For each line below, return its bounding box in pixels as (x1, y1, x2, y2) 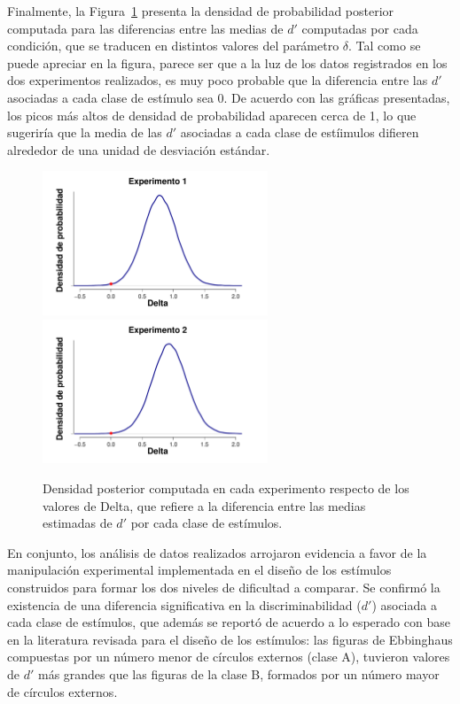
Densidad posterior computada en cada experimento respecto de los (43, 478, 409, 497)
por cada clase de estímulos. (130, 514, 283, 532)
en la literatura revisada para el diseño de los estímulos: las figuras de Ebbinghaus (7, 630, 453, 648)
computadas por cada (301, 19, 418, 37)
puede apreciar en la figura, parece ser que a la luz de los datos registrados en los (7, 53, 448, 72)
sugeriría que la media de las (7, 123, 162, 142)
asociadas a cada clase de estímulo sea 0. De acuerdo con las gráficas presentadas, (7, 88, 450, 106)
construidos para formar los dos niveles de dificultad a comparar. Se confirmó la (7, 577, 441, 596)
